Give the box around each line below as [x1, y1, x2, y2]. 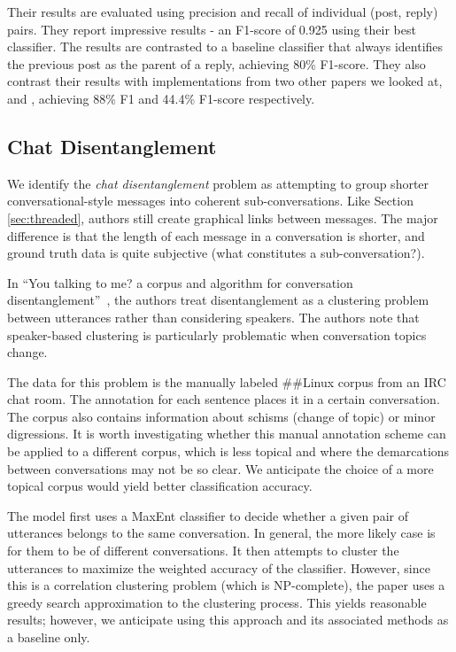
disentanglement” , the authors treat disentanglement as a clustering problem [7, 291, 429, 309]
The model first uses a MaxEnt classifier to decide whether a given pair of [7, 506, 408, 524]
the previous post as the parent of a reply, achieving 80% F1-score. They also [7, 54, 426, 73]
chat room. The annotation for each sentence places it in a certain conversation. [7, 390, 440, 408]
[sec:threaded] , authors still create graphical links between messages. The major [7, 208, 438, 227]
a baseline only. [7, 628, 90, 647]
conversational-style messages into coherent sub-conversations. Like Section [7, 191, 413, 210]
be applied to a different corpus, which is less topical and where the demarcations [7, 442, 450, 461]
